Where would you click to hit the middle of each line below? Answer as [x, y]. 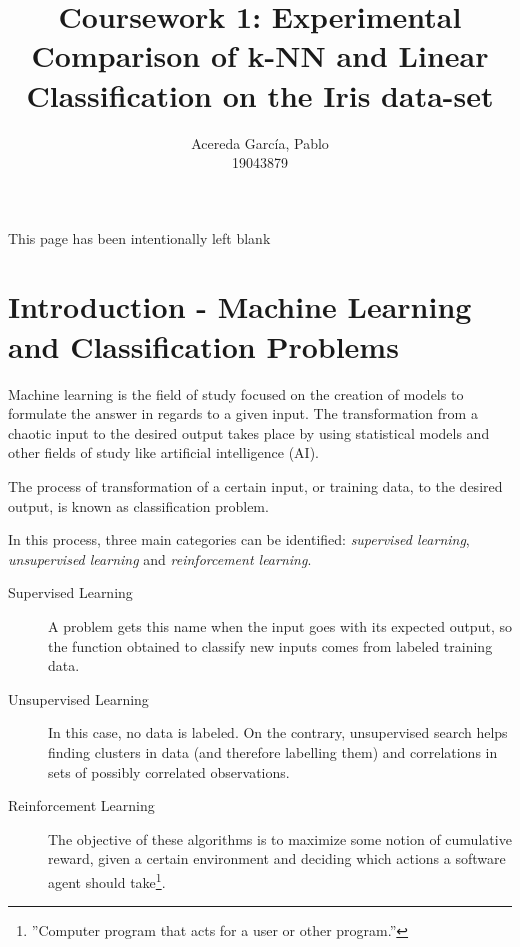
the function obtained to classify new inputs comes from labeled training [270, 645]
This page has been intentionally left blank [139, 237]
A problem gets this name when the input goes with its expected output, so [280, 625]
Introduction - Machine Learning [240, 306]
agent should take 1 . [107, 880]
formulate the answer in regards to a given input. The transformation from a [243, 413]
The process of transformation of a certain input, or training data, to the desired [255, 485]
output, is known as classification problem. [138, 505]
